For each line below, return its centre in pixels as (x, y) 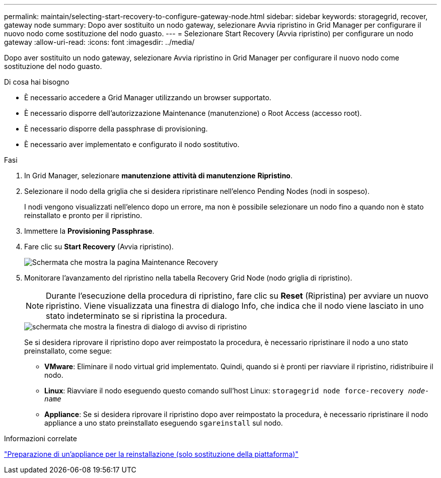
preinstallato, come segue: (68, 351)
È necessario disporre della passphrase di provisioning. (116, 129)
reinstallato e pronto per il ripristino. (83, 215)
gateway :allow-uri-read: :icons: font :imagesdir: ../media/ (99, 42)
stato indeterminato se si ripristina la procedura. (136, 316)
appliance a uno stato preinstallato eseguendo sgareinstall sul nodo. (164, 423)
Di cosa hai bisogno (37, 82)
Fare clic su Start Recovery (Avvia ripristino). (99, 247)
